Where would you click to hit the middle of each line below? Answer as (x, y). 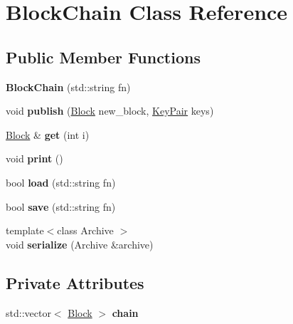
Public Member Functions (103, 57)
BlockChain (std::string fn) (68, 87)
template (25, 230)
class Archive (85, 230)
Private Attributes (75, 282)
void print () (34, 158)
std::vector (28, 312)
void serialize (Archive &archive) (80, 244)
